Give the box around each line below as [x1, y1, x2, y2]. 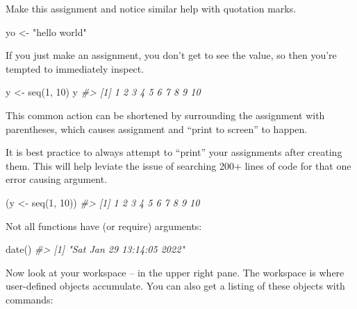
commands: [6, 292, 53, 306]
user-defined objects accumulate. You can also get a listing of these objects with [6, 279, 345, 293]
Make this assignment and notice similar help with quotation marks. [6, 1, 297, 15]
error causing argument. [6, 172, 108, 186]
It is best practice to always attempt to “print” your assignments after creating [6, 145, 342, 159]
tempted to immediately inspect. [6, 61, 144, 76]
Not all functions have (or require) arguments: [6, 218, 202, 233]
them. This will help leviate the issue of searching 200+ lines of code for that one [6, 158, 351, 173]
